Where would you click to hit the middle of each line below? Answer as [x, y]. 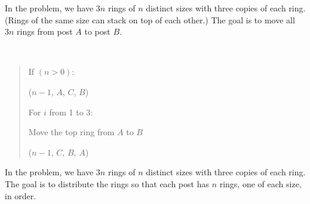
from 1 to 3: [71, 112]
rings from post [45, 31]
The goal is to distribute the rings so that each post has [107, 183]
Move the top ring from [71, 132]
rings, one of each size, [260, 183]
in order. [21, 195]
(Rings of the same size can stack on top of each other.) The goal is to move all [150, 19]
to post [97, 31]
